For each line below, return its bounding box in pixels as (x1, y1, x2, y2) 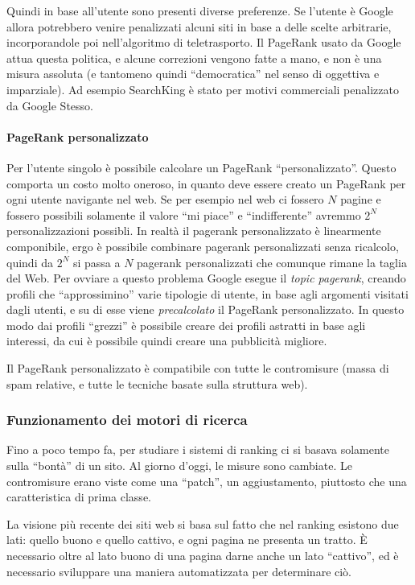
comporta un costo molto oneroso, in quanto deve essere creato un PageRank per (6, 175, 406, 192)
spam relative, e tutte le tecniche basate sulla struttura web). (6, 375, 308, 392)
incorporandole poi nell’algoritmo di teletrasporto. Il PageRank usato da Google (6, 34, 401, 51)
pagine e (340, 191, 381, 208)
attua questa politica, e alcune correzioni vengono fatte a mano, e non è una (6, 49, 382, 66)
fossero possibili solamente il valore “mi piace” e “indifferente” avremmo (6, 206, 361, 223)
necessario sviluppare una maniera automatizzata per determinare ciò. (6, 562, 352, 579)
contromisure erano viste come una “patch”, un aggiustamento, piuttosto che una (6, 472, 407, 489)
